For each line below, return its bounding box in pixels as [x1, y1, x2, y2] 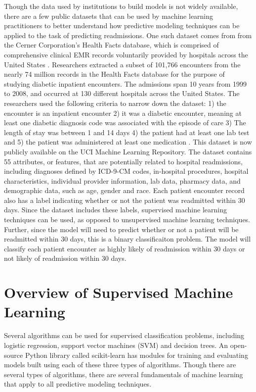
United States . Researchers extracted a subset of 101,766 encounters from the [4, 59, 241, 69]
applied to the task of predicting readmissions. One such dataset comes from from [4, 30, 252, 40]
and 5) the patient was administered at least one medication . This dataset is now [4, 137, 252, 147]
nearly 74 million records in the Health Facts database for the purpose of [4, 69, 225, 79]
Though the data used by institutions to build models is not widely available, [4, 1, 238, 11]
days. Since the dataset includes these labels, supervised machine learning [4, 204, 227, 215]
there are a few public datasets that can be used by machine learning [4, 10, 213, 21]
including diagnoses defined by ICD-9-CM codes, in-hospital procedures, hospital [4, 166, 249, 176]
